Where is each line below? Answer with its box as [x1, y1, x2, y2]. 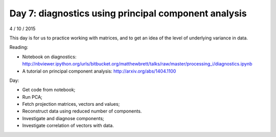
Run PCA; [22, 94, 43, 100]
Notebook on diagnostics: [22, 54, 77, 60]
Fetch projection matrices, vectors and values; [22, 101, 120, 107]
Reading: [9, 44, 28, 51]
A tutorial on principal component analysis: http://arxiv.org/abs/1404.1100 [22, 68, 176, 74]
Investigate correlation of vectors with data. [22, 123, 114, 129]
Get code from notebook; [22, 87, 76, 93]
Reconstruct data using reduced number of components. [22, 108, 142, 115]
